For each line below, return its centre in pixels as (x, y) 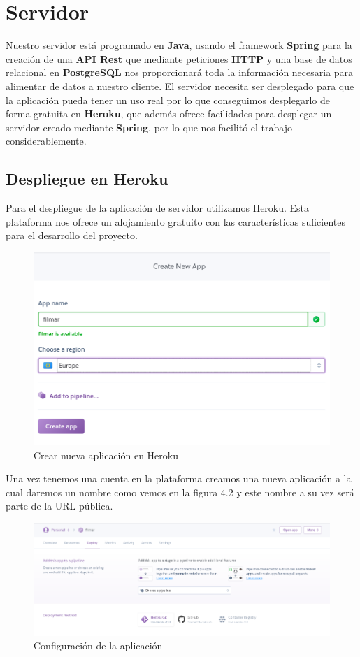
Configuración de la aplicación (98, 645)
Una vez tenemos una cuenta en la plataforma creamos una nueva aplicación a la (179, 478)
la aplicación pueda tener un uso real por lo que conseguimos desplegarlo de (168, 100)
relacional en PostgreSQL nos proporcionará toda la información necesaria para (180, 72)
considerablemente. (46, 141)
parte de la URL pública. (59, 506)
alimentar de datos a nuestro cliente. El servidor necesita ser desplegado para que (180, 86)
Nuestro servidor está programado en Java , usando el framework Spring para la (179, 45)
